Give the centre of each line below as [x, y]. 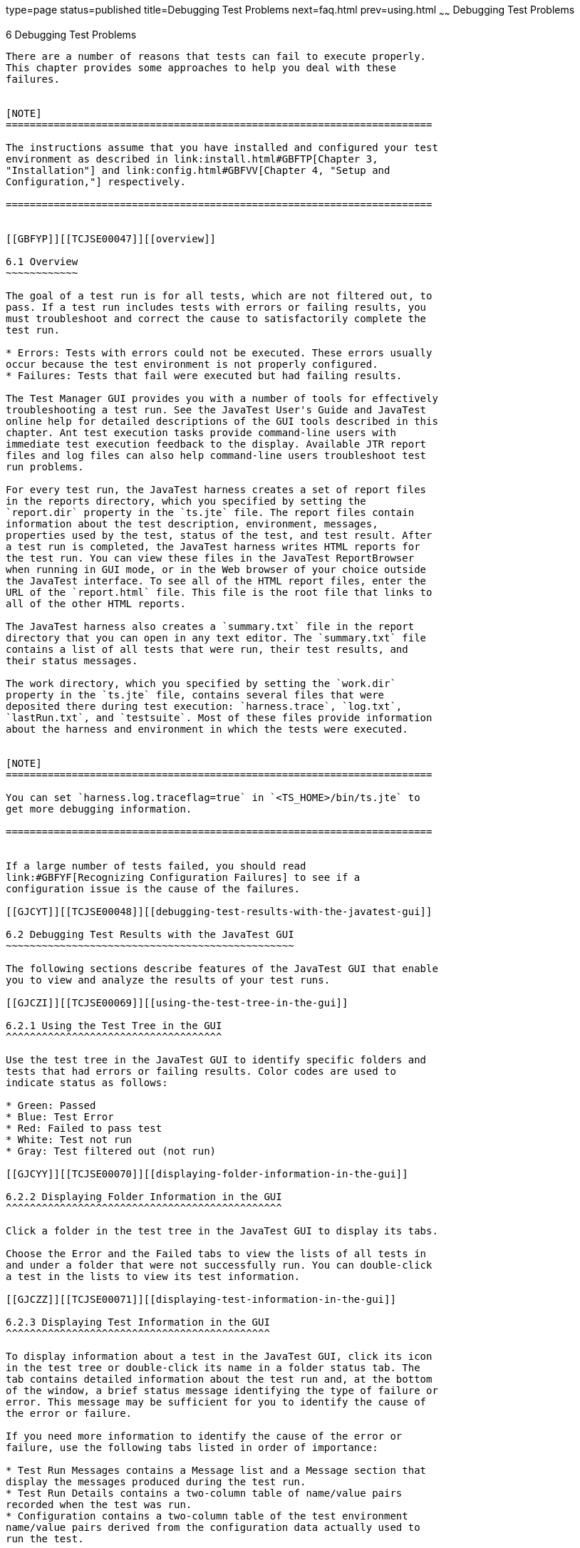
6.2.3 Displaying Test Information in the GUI [138, 1322]
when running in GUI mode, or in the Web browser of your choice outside [216, 569]
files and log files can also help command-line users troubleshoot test [216, 455]
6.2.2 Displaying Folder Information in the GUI [144, 1196]
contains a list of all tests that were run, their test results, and [207, 649]
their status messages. [72, 660]
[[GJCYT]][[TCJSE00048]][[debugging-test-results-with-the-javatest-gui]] [219, 911]
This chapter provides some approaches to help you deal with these [201, 67]
